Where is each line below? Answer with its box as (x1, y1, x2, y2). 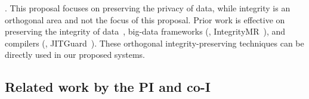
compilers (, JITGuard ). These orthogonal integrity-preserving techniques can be (5, 36, 304, 49)
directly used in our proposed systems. (5, 48, 146, 61)
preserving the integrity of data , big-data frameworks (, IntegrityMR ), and (5, 25, 286, 38)
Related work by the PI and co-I (5, 78, 211, 96)
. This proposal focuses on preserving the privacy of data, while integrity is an (5, 2, 291, 14)
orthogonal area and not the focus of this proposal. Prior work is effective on (5, 13, 285, 26)
